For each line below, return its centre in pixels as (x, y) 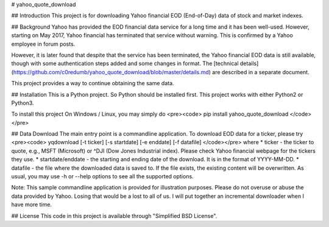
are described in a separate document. (261, 72)
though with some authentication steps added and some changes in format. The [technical (125, 63)
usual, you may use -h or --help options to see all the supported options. (103, 176)
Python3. (23, 103)
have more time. (31, 204)
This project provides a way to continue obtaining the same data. (93, 83)
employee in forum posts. (43, 44)
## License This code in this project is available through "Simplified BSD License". (114, 215)
